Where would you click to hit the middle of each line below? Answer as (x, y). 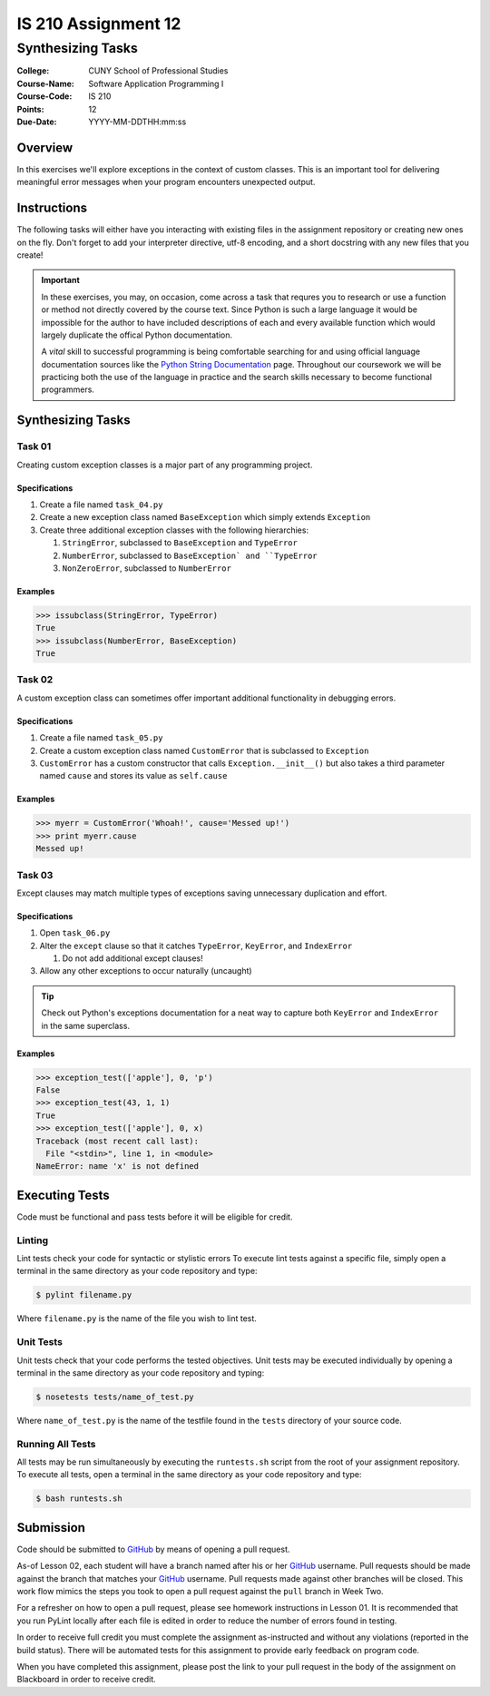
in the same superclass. (86, 1025)
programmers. (68, 389)
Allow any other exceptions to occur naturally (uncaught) (146, 971)
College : (33, 71)
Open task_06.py (75, 933)
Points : (30, 109)
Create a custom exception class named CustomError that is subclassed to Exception (204, 750)
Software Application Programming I (156, 83)
